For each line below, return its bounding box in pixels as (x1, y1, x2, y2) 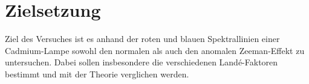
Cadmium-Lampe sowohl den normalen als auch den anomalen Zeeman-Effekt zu (5, 44, 305, 56)
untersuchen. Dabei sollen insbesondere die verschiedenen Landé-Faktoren (5, 56, 278, 68)
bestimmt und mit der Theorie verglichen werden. (5, 67, 189, 80)
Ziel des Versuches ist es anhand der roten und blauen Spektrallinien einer (5, 32, 280, 45)
